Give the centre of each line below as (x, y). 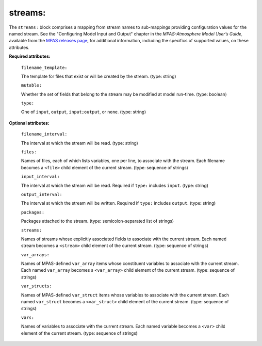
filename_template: (44, 67)
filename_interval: (44, 134)
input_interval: (41, 177)
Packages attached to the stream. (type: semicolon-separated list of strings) (98, 221)
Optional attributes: (29, 123)
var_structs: (37, 286)
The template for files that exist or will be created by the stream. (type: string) (99, 76)
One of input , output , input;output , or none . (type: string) (83, 112)
